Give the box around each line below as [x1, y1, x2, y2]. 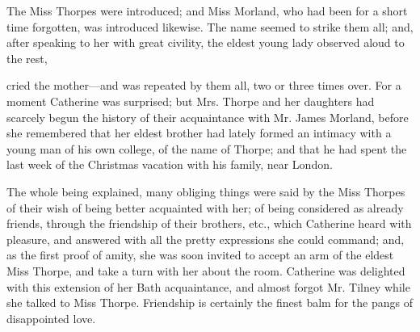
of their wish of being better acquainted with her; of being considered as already [6, 199, 404, 216]
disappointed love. [6, 309, 96, 326]
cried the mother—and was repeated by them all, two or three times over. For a [6, 77, 401, 94]
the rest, [6, 49, 48, 66]
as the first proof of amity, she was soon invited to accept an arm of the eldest [6, 246, 394, 263]
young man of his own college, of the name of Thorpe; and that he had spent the [6, 140, 407, 157]
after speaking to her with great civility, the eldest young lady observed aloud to [6, 34, 405, 51]
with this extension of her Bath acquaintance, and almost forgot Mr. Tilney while [6, 278, 410, 295]
